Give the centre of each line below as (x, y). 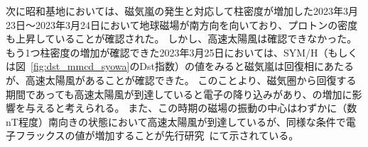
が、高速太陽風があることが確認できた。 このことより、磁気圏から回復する (181, 80)
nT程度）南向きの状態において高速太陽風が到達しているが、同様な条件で (176, 121)
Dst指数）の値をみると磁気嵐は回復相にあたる (247, 66)
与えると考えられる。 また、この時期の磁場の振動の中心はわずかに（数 (191, 108)
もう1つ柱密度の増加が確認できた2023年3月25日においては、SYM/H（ (167, 52)
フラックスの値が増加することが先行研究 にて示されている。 (157, 135)
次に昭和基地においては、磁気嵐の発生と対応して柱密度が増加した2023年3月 (182, 11)
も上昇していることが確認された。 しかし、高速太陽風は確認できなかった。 (182, 39)
